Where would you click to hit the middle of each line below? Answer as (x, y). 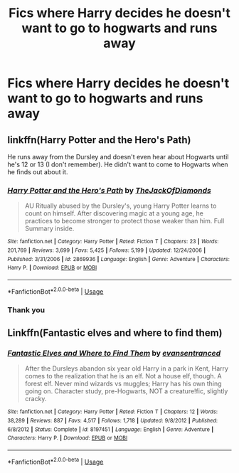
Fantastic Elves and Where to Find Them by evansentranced (114, 353)
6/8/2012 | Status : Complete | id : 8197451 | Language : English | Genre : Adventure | (111, 429)
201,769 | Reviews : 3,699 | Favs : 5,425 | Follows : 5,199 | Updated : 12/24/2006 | (107, 250)
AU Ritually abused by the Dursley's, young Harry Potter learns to (121, 206)
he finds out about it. (38, 172)
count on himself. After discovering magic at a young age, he (114, 213)
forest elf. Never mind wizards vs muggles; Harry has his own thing (123, 384)
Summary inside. (49, 228)
